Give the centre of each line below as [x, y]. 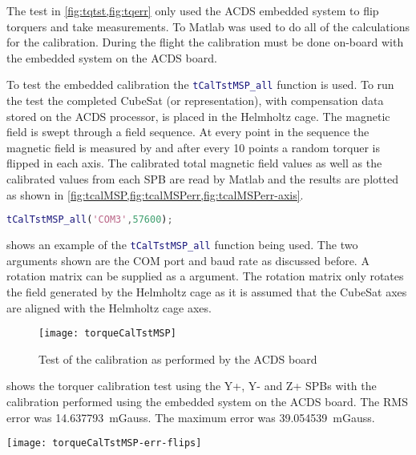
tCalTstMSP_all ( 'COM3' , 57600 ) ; [90, 220]
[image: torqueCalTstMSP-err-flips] [104, 443]
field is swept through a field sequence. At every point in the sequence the [188, 132]
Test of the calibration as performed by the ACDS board [178, 358]
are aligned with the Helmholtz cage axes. [109, 307]
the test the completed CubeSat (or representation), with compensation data [195, 101]
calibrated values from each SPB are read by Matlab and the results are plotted [202, 179]
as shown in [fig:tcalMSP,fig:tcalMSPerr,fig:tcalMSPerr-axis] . [155, 194]
